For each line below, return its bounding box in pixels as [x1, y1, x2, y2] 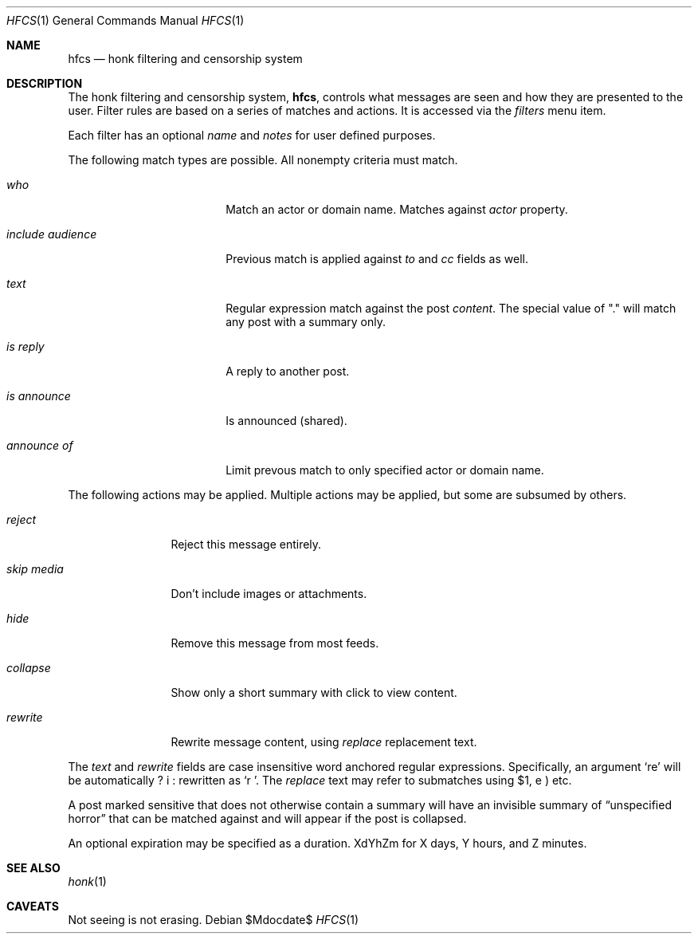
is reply [6, 340, 45, 353]
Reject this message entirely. [171, 537, 322, 551]
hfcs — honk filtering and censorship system [68, 52, 303, 65]
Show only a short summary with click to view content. [171, 686, 457, 699]
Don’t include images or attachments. [171, 587, 367, 600]
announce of [6, 439, 73, 452]
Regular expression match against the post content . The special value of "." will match [225, 301, 676, 315]
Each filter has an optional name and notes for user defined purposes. [68, 128, 436, 142]
